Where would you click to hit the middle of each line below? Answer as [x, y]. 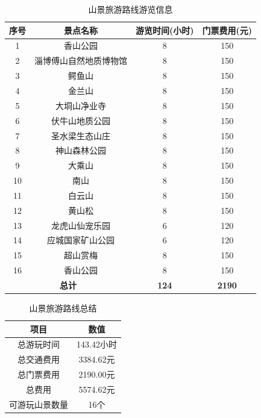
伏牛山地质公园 [81, 120]
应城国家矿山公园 [81, 240]
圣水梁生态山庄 [81, 135]
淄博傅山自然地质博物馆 [81, 61]
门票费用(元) [227, 30]
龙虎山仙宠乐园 [81, 225]
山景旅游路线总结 [63, 308]
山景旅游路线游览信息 [130, 9]
